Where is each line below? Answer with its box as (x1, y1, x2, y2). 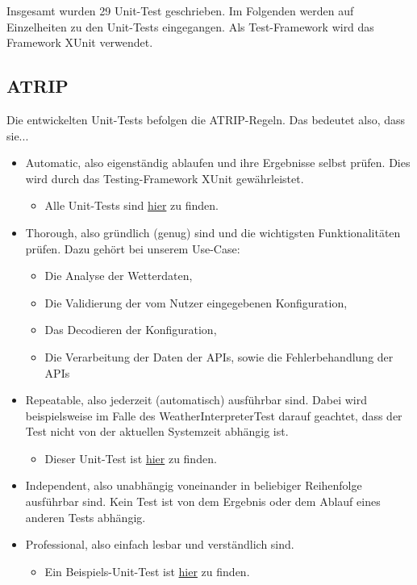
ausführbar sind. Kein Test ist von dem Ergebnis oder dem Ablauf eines (25, 493, 381, 510)
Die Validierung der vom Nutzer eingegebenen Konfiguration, (44, 294, 348, 311)
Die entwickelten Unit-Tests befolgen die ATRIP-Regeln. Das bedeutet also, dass (6, 111, 406, 127)
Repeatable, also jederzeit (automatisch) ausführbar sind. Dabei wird (25, 391, 368, 408)
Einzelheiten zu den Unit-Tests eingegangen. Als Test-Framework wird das (6, 18, 374, 35)
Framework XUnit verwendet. (6, 34, 153, 51)
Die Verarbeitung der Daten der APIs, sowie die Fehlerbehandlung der (44, 348, 394, 365)
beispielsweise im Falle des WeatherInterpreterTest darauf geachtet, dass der (25, 407, 402, 424)
